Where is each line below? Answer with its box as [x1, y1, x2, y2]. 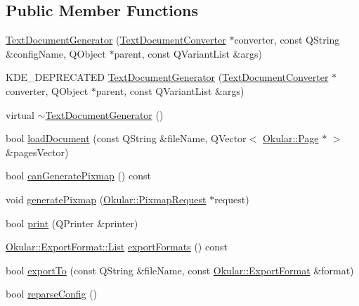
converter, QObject [6, 83, 89, 98]
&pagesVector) [6, 144, 69, 159]
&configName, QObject [6, 46, 106, 60]
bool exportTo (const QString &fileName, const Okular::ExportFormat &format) [6, 262, 354, 277]
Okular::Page [262, 131, 319, 146]
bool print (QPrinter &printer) [6, 215, 138, 230]
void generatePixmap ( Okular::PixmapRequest [6, 191, 207, 206]
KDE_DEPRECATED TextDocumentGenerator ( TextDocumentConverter [6, 70, 329, 84]
